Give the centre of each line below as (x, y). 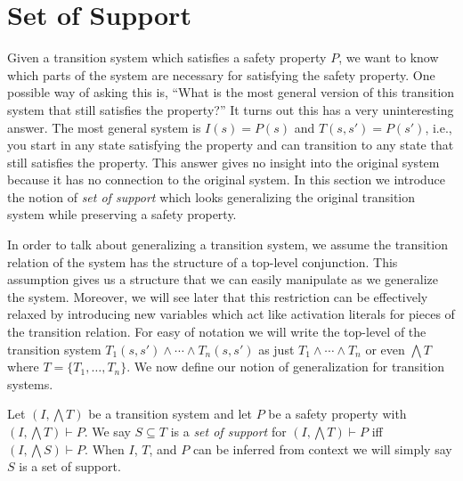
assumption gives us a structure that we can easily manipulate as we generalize (223, 279)
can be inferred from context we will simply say (322, 448)
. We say (107, 431)
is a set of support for (228, 431)
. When (105, 448)
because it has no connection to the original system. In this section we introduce (227, 179)
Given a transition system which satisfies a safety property (167, 57)
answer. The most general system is (104, 127)
